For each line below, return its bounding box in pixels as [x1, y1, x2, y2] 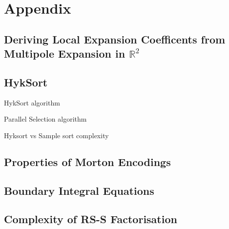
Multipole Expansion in [4, 46, 125, 61]
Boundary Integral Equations [4, 183, 154, 198]
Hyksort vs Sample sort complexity [4, 130, 109, 140]
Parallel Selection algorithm [4, 114, 87, 124]
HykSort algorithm [4, 97, 60, 107]
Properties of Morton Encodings [4, 154, 171, 169]
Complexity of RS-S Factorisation [4, 211, 177, 227]
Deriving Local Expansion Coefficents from [4, 31, 226, 46]
